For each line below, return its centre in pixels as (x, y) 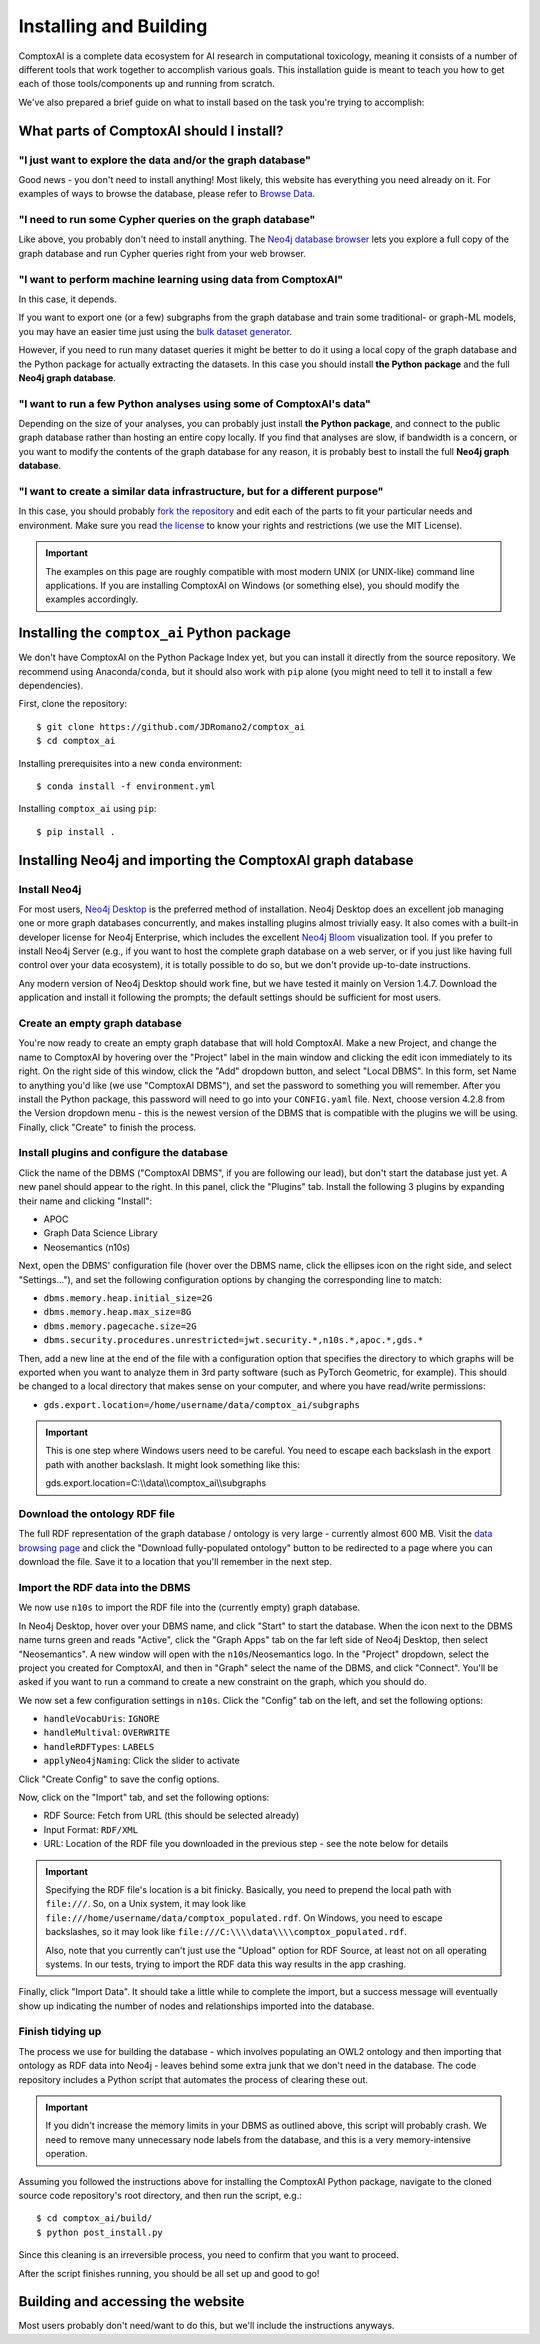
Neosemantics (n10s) (87, 1247)
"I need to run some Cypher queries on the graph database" (167, 220)
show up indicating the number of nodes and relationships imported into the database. (196, 2006)
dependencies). (51, 685)
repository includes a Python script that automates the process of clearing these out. (193, 2079)
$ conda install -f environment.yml (126, 786)
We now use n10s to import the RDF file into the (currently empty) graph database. (189, 1607)
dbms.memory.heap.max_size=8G (117, 1312)
